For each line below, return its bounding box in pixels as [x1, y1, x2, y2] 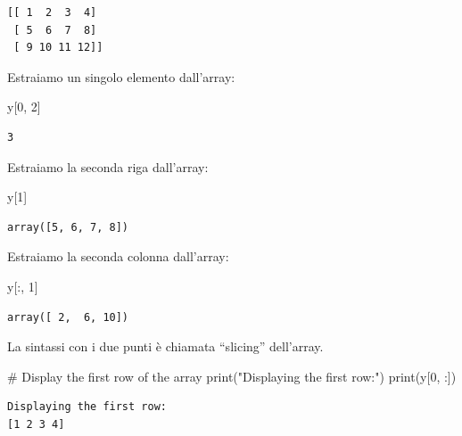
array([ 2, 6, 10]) [7, 310, 129, 324]
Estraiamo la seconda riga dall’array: [7, 157, 209, 176]
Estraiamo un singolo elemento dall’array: [7, 67, 235, 86]
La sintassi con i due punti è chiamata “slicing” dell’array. [7, 337, 324, 356]
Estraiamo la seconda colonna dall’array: [7, 247, 229, 266]
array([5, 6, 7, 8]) [7, 220, 129, 234]
